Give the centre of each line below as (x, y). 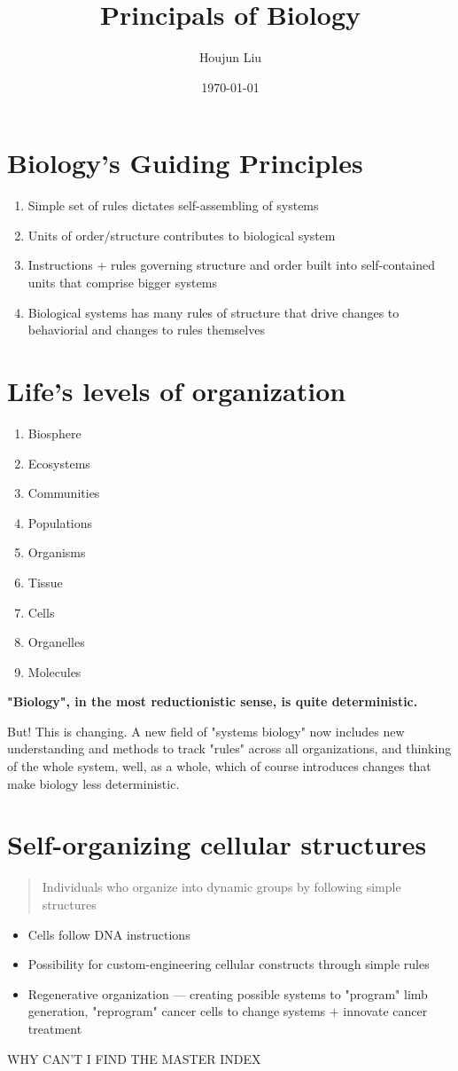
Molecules (54, 671)
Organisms (57, 552)
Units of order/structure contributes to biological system (182, 235)
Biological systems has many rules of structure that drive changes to (213, 312)
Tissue (45, 582)
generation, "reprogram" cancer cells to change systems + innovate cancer (228, 1011)
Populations (60, 522)
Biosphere (54, 433)
